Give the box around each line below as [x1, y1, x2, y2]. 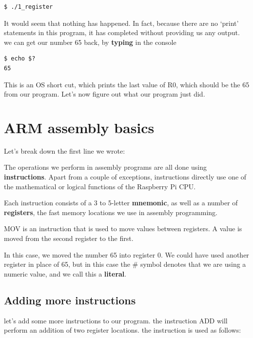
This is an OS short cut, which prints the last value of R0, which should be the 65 [4, 79, 250, 89]
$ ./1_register [4, 3, 53, 10]
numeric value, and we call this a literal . [4, 268, 127, 278]
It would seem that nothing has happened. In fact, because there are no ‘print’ [4, 18, 239, 28]
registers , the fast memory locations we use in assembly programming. [4, 207, 217, 217]
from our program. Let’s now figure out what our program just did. [4, 89, 205, 99]
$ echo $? [4, 55, 36, 62]
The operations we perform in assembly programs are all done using [4, 162, 207, 172]
